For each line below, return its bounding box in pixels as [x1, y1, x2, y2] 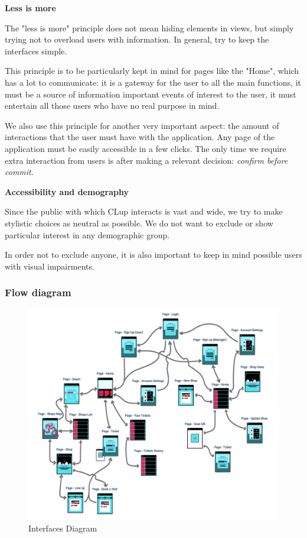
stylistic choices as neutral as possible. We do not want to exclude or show [5, 216, 273, 229]
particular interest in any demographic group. [5, 228, 170, 241]
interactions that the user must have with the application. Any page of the [5, 131, 275, 143]
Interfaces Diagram [28, 522, 97, 534]
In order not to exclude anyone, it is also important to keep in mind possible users [5, 248, 302, 261]
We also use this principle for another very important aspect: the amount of [5, 119, 279, 131]
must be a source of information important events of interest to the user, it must [5, 87, 296, 100]
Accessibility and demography [5, 185, 129, 197]
